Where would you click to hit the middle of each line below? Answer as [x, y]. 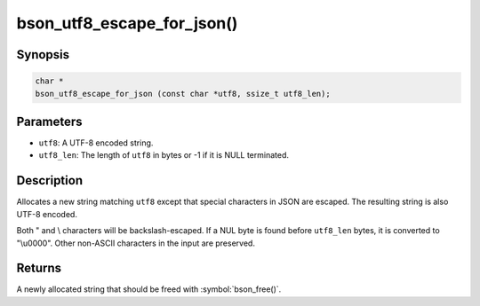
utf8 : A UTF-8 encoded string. [96, 143]
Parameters [49, 121]
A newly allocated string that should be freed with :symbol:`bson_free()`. [149, 289]
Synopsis [43, 55]
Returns [39, 268]
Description [50, 180]
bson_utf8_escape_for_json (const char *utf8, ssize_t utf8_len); [183, 94]
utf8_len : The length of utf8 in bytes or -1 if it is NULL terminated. [164, 155]
